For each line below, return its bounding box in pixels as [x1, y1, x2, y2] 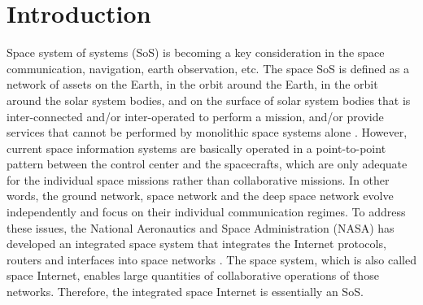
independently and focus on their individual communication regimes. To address [7, 203, 406, 220]
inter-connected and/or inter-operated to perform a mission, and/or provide [7, 107, 384, 124]
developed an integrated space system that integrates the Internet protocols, [7, 235, 386, 252]
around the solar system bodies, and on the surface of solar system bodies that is [7, 91, 411, 108]
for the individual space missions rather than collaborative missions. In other [7, 171, 390, 188]
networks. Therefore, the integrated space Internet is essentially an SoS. [7, 283, 364, 300]
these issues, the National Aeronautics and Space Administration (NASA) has [7, 219, 395, 236]
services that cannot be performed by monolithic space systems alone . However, [7, 124, 408, 141]
